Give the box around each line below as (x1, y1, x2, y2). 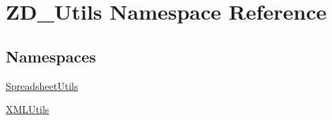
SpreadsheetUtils (6, 78, 78, 93)
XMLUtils (6, 102, 49, 116)
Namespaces (6, 45, 96, 67)
